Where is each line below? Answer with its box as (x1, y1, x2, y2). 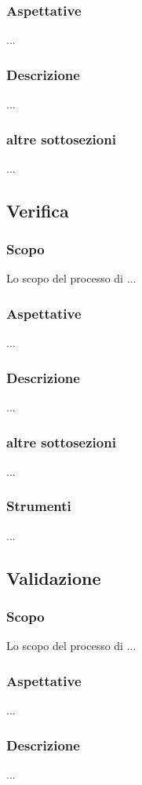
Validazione (6, 565, 101, 590)
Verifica (6, 198, 69, 222)
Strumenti (6, 496, 71, 516)
